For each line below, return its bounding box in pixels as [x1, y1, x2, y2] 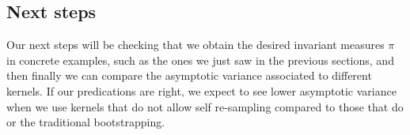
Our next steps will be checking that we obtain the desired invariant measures [6, 36, 385, 53]
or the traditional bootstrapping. [6, 114, 165, 130]
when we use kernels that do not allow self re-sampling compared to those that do [6, 98, 404, 114]
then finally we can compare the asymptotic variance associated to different [6, 67, 372, 84]
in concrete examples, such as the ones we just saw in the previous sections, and [6, 51, 394, 68]
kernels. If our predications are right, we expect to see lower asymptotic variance [6, 82, 397, 99]
